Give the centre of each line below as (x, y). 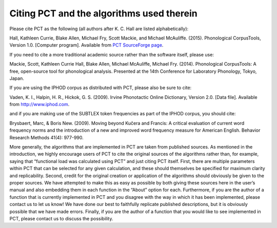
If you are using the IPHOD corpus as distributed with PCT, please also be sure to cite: (101, 88)
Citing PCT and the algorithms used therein (103, 13)
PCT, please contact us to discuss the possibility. (61, 218)
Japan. (17, 78)
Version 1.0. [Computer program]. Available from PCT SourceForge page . (86, 45)
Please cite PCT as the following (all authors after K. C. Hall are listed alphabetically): (99, 29)
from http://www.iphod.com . (39, 105)
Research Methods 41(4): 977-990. (47, 137)
